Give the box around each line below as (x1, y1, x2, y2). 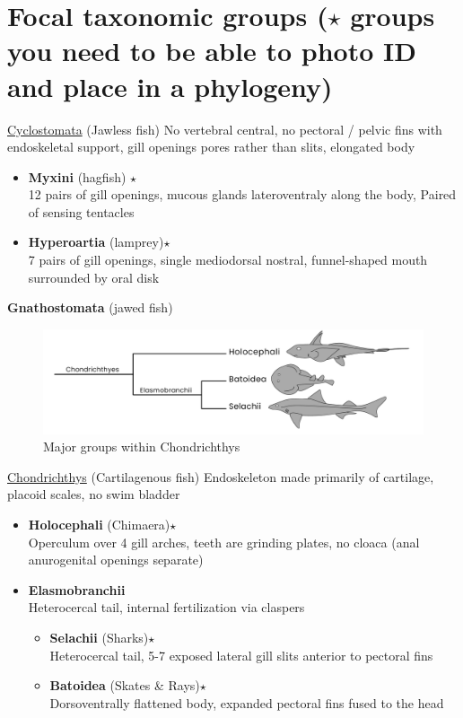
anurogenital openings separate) (28, 550, 204, 569)
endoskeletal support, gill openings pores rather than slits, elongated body (7, 137, 415, 156)
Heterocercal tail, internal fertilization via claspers (28, 598, 305, 617)
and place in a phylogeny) (7, 67, 333, 104)
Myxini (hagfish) (28, 167, 127, 186)
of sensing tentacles (28, 202, 135, 221)
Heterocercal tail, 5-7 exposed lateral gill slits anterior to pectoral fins (49, 645, 433, 664)
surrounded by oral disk (28, 267, 160, 286)
